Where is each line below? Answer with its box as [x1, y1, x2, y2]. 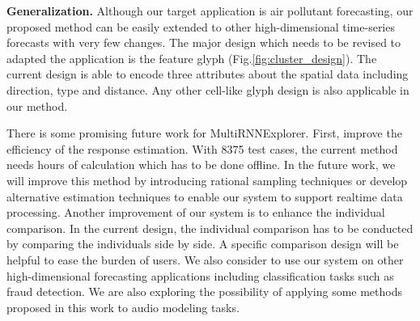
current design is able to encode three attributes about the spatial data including [6, 65, 409, 82]
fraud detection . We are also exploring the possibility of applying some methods [6, 283, 402, 300]
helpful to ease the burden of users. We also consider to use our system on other [6, 251, 404, 268]
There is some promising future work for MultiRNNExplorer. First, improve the [6, 125, 402, 141]
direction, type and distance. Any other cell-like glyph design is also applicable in [6, 81, 409, 98]
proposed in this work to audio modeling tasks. [6, 298, 240, 315]
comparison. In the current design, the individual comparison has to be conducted [6, 219, 414, 236]
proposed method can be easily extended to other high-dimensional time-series [6, 18, 395, 35]
